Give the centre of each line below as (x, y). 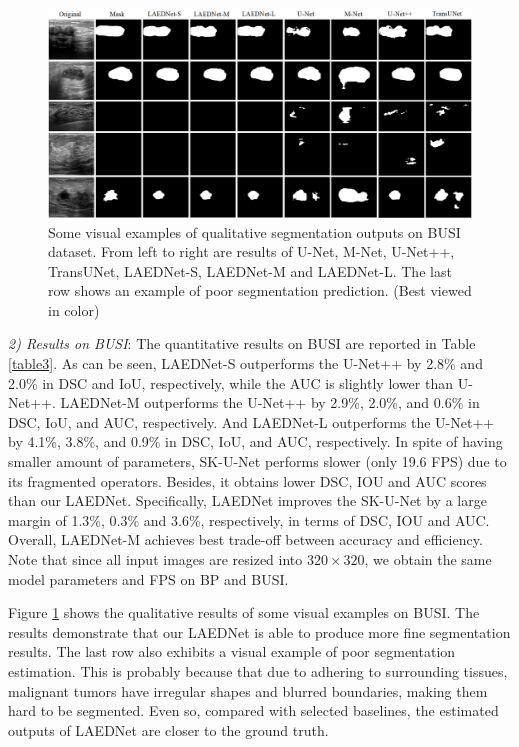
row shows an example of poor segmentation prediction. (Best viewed (260, 290)
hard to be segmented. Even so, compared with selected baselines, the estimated (253, 710)
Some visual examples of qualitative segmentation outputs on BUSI (254, 231)
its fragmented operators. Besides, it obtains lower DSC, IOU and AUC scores (247, 480)
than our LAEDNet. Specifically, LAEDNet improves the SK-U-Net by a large (247, 500)
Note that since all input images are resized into (155, 559)
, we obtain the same (428, 559)
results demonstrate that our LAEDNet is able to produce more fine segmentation (259, 631)
